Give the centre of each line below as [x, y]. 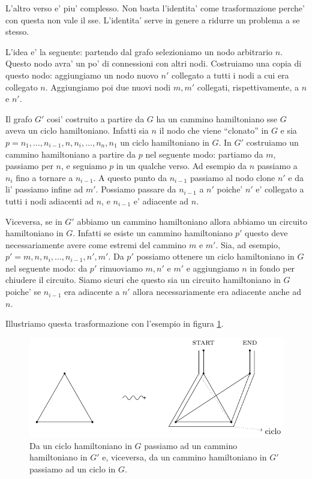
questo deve [266, 233]
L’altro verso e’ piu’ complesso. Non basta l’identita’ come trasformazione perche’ [155, 8]
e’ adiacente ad [161, 201]
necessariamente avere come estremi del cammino [96, 244]
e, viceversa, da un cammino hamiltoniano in [184, 457]
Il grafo [19, 118]
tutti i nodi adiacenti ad [50, 201]
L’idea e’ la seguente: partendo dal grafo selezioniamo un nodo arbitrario [139, 51]
